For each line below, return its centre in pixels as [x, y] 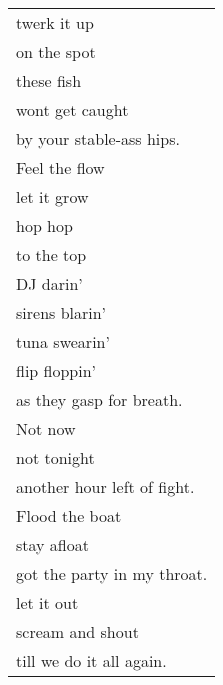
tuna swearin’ [63, 341]
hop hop [44, 225]
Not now [46, 428]
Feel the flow [60, 167]
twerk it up [55, 22]
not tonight [55, 457]
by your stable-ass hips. [98, 138]
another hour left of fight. [105, 486]
